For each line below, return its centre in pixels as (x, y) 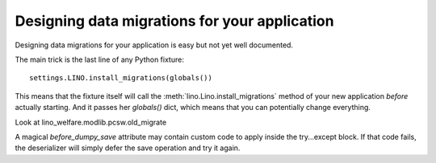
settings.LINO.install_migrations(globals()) (121, 78)
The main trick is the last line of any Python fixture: (100, 59)
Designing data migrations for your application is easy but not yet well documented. (154, 45)
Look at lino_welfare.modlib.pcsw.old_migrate (91, 122)
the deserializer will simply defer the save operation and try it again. (128, 148)
